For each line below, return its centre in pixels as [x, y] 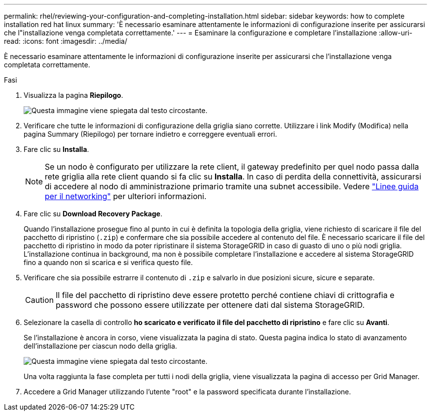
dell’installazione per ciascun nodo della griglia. [100, 346]
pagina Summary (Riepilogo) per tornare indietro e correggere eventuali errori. [151, 134]
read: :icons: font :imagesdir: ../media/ [66, 41]
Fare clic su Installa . [56, 149]
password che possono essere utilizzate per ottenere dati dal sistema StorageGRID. [210, 305]
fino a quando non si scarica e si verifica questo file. [108, 262]
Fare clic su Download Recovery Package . [93, 214]
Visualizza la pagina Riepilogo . [74, 95]
